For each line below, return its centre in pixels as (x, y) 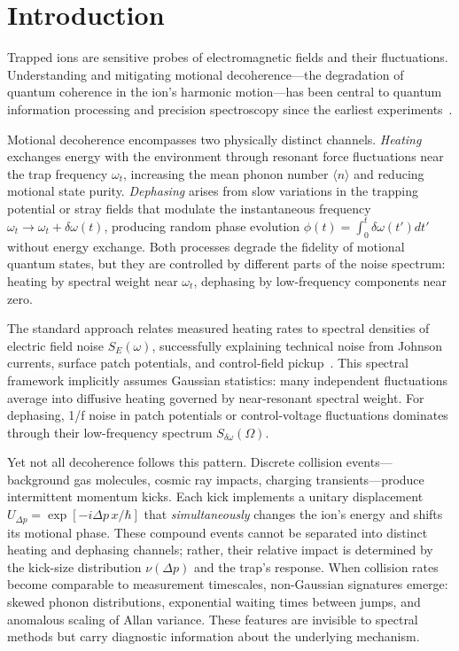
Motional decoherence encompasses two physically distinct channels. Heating (214, 139)
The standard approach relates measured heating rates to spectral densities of (218, 328)
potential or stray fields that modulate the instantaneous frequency (189, 208)
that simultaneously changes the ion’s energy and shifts (293, 514)
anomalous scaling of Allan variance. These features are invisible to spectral (213, 619)
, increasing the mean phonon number (226, 173)
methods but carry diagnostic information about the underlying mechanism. (214, 636)
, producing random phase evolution (202, 225)
